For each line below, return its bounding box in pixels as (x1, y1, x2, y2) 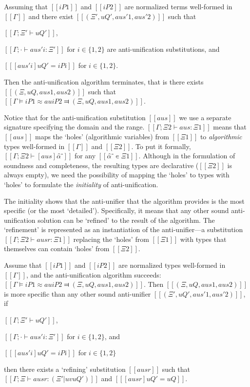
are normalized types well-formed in (118, 260, 226, 270)
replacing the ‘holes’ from (73, 234, 149, 244)
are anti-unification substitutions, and (107, 43, 220, 54)
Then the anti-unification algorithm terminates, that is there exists (4, 76, 204, 86)
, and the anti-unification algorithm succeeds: (26, 269, 161, 279)
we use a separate (179, 112, 231, 122)
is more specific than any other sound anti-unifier (4, 288, 151, 299)
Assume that (4, 260, 42, 270)
